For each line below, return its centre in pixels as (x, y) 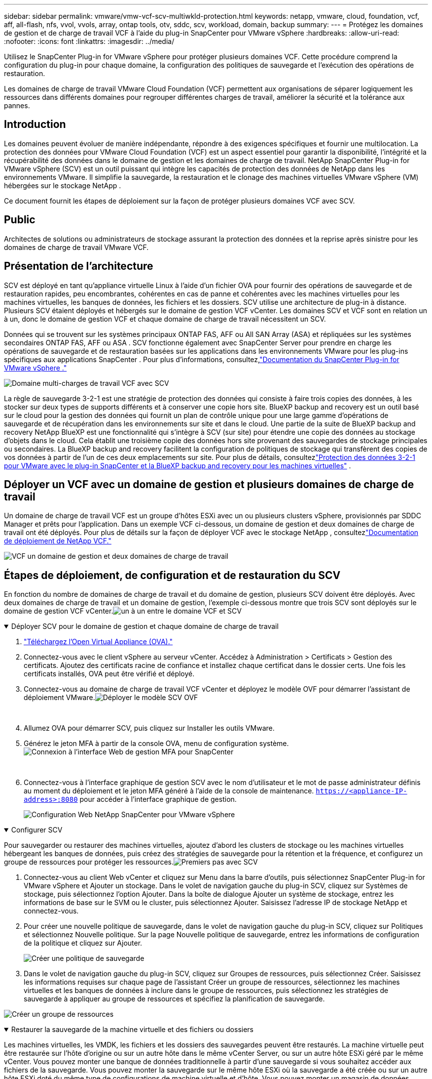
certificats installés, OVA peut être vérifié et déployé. (109, 674)
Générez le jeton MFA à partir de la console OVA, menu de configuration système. (156, 744)
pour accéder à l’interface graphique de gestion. (158, 799)
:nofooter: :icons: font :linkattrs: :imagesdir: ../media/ (89, 41)
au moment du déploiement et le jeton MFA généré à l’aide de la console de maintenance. (169, 791)
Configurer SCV (37, 830)
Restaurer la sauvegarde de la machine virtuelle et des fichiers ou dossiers (132, 1030)
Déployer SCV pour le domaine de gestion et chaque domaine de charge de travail (145, 626)
